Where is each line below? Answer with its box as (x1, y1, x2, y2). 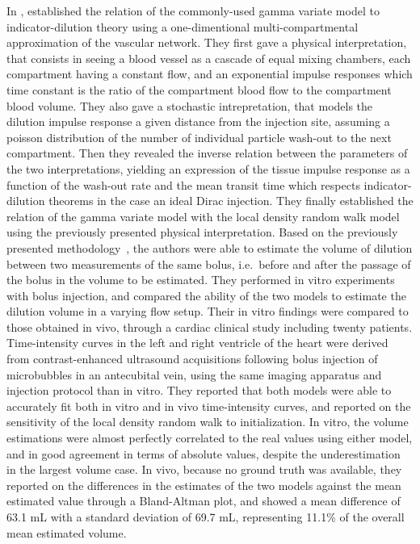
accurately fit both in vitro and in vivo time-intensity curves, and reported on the (6, 397, 411, 414)
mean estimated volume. (6, 524, 127, 541)
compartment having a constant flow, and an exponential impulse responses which (6, 65, 413, 82)
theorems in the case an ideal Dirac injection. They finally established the (48, 192, 414, 209)
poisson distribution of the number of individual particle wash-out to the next (6, 128, 392, 145)
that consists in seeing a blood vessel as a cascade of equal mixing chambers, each (6, 49, 411, 66)
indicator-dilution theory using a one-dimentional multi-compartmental (6, 18, 359, 35)
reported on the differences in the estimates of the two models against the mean (6, 476, 401, 493)
